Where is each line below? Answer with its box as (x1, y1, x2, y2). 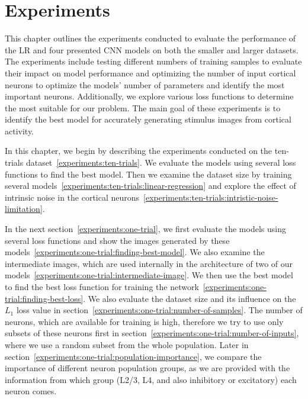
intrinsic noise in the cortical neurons (5, 191, 140, 203)
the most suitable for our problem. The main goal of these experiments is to (5, 101, 281, 114)
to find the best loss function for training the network (5, 281, 199, 292)
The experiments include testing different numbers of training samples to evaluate (5, 55, 302, 67)
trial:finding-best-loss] (5, 292, 84, 304)
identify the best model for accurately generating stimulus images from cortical (5, 113, 291, 126)
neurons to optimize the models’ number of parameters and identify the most (5, 78, 285, 91)
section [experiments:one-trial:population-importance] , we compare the (5, 350, 262, 362)
